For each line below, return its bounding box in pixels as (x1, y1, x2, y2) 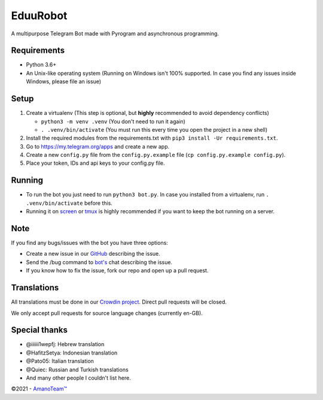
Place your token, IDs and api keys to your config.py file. (26, 159, 165, 167)
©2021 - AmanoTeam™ (11, 385, 67, 392)
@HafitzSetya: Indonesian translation (26, 349, 118, 356)
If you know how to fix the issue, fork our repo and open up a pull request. (26, 267, 209, 274)
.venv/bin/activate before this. (26, 199, 113, 207)
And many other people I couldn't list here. (26, 374, 131, 381)
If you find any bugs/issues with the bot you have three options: (11, 240, 169, 247)
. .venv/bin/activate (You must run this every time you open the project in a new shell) (41, 126, 267, 133)
